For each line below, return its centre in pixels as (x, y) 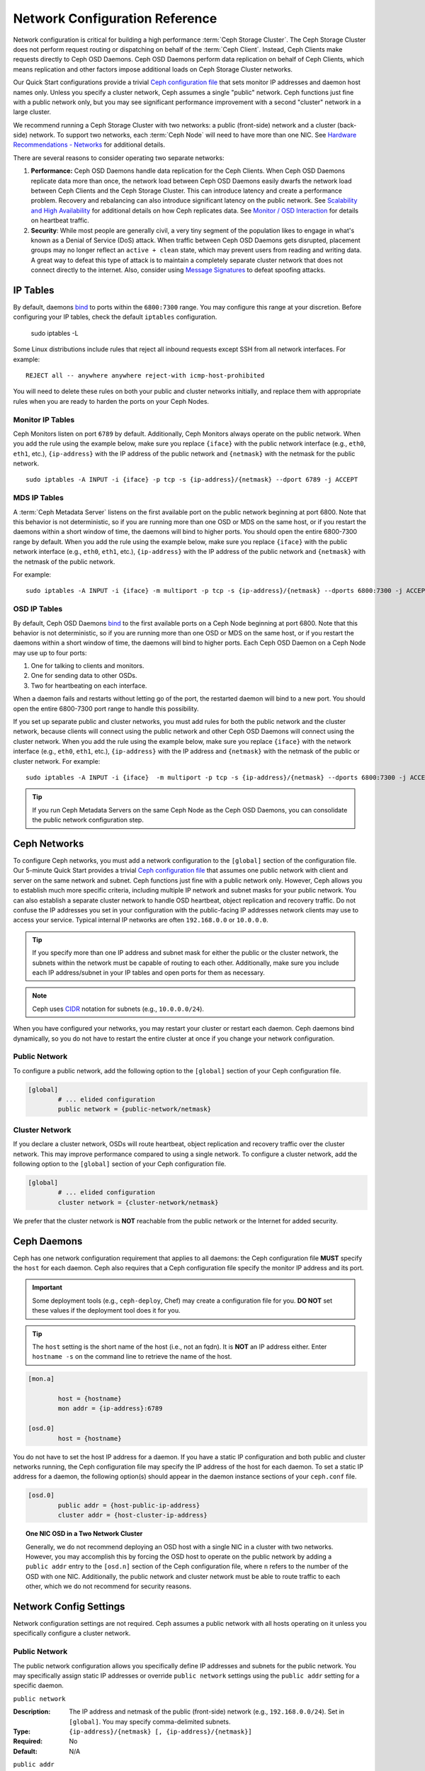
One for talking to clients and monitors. (87, 666)
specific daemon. (38, 1685)
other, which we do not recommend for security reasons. (108, 1586)
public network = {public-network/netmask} (135, 1109)
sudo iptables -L (55, 333)
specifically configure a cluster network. (72, 1634)
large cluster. (32, 112)
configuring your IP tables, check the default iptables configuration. (115, 317)
